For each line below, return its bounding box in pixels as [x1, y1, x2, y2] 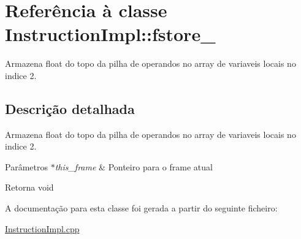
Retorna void [5, 181, 54, 194]
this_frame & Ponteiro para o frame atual [55, 160, 213, 173]
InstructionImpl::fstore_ [5, 21, 216, 47]
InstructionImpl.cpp [5, 222, 80, 235]
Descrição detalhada [5, 99, 135, 118]
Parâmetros [5, 160, 48, 173]
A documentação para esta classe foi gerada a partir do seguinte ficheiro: [5, 202, 278, 214]
